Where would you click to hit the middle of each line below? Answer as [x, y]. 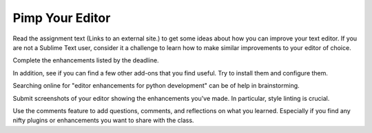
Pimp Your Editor [62, 18]
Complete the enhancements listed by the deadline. [86, 60]
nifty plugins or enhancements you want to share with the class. [103, 121]
